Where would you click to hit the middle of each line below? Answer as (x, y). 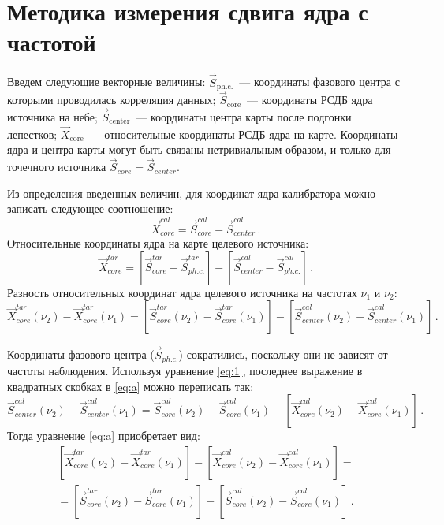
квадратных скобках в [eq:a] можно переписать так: (131, 386)
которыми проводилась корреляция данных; (112, 100)
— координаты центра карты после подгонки (244, 117)
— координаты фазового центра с (319, 82)
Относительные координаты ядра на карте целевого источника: (158, 243)
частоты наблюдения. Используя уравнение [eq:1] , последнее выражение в (185, 371)
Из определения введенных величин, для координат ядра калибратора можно (191, 193)
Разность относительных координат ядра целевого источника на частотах (182, 292)
